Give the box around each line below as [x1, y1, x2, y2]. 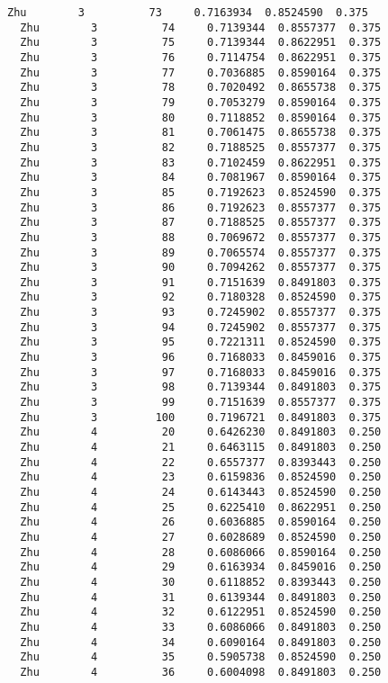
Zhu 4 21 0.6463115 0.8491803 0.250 [20, 441, 382, 454]
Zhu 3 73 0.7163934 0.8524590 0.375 [7, 6, 368, 19]
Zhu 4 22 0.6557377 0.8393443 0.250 [20, 455, 382, 469]
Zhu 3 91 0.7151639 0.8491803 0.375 [20, 275, 382, 289]
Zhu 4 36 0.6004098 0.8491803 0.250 [20, 665, 382, 679]
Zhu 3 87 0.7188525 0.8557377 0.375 [20, 216, 382, 229]
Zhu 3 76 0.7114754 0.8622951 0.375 [20, 50, 382, 64]
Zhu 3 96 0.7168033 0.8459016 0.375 [20, 351, 382, 364]
